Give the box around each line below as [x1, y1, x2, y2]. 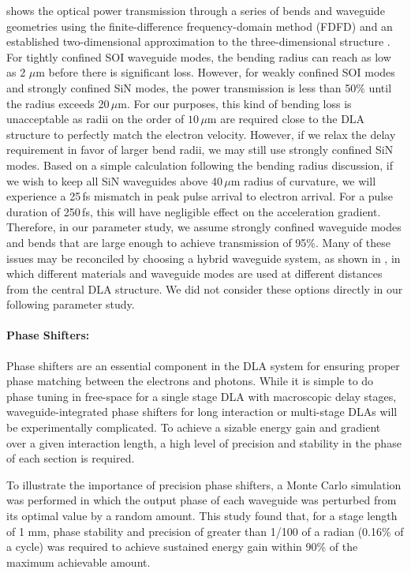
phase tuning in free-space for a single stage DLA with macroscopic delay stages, [6, 388, 397, 404]
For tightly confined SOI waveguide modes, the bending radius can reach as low [6, 48, 391, 65]
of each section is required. [6, 450, 135, 466]
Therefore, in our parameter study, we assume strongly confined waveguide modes [6, 219, 402, 235]
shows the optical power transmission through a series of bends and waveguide [6, 2, 385, 18]
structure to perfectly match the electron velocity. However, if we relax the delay [6, 125, 396, 142]
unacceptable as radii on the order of [6, 110, 185, 127]
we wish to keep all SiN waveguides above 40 [6, 172, 222, 189]
